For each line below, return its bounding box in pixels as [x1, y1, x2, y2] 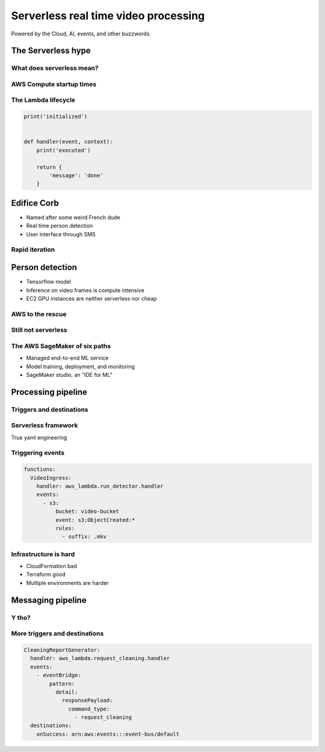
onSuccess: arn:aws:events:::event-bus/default [36, 730, 180, 738]
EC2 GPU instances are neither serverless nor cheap [26, 295, 157, 302]
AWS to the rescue [11, 310, 67, 318]
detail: [55, 688, 78, 695]
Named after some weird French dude [26, 213, 120, 221]
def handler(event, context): [23, 138, 113, 145]
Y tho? [11, 613, 31, 622]
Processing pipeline [11, 387, 87, 397]
